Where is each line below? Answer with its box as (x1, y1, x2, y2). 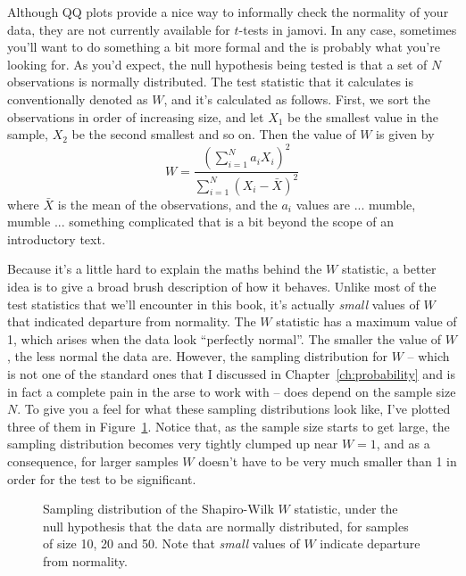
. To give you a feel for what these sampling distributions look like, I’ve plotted (17, 399, 451, 418)
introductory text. (7, 229, 105, 248)
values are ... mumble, (295, 194, 416, 213)
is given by (376, 125, 435, 144)
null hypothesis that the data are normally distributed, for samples (43, 516, 409, 535)
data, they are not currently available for (7, 20, 230, 38)
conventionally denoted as (7, 89, 148, 108)
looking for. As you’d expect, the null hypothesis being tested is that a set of (7, 54, 428, 73)
